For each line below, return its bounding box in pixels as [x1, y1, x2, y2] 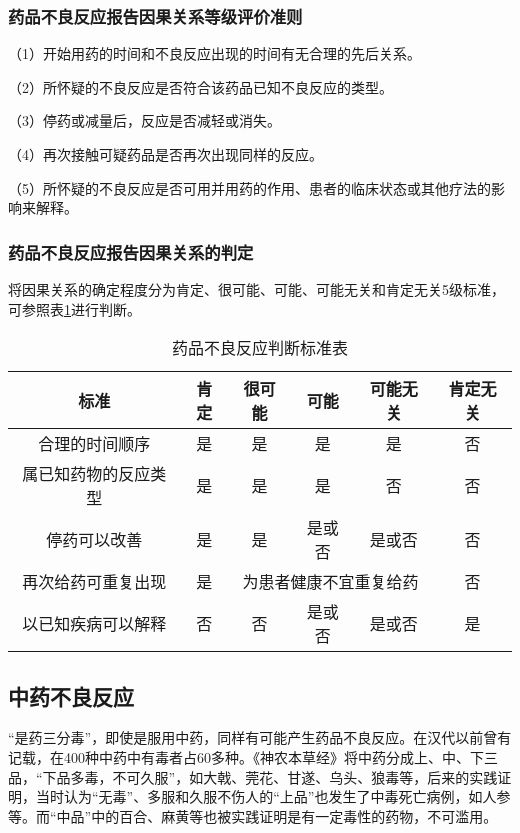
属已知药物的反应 [22, 462, 151, 486]
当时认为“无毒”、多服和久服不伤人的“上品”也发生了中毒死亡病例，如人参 [35, 786, 511, 807]
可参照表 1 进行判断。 [8, 298, 141, 319]
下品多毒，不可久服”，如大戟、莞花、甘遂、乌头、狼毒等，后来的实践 [42, 766, 498, 787]
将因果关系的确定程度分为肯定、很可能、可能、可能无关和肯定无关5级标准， [8, 279, 505, 299]
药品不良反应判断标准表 [171, 336, 348, 360]
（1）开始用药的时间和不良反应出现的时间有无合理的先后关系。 [8, 43, 421, 64]
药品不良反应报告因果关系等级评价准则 [8, 3, 303, 28]
